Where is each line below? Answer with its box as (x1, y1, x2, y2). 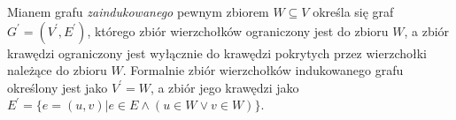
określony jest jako (7, 78, 108, 96)
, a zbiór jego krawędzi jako (150, 78, 299, 96)
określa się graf (313, 3, 394, 20)
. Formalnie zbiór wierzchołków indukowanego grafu (122, 61, 404, 79)
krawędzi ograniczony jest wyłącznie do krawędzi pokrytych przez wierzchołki (7, 43, 428, 62)
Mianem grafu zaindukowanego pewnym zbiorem (7, 3, 269, 20)
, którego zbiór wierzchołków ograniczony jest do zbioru (87, 21, 389, 40)
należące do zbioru (7, 61, 107, 79)
